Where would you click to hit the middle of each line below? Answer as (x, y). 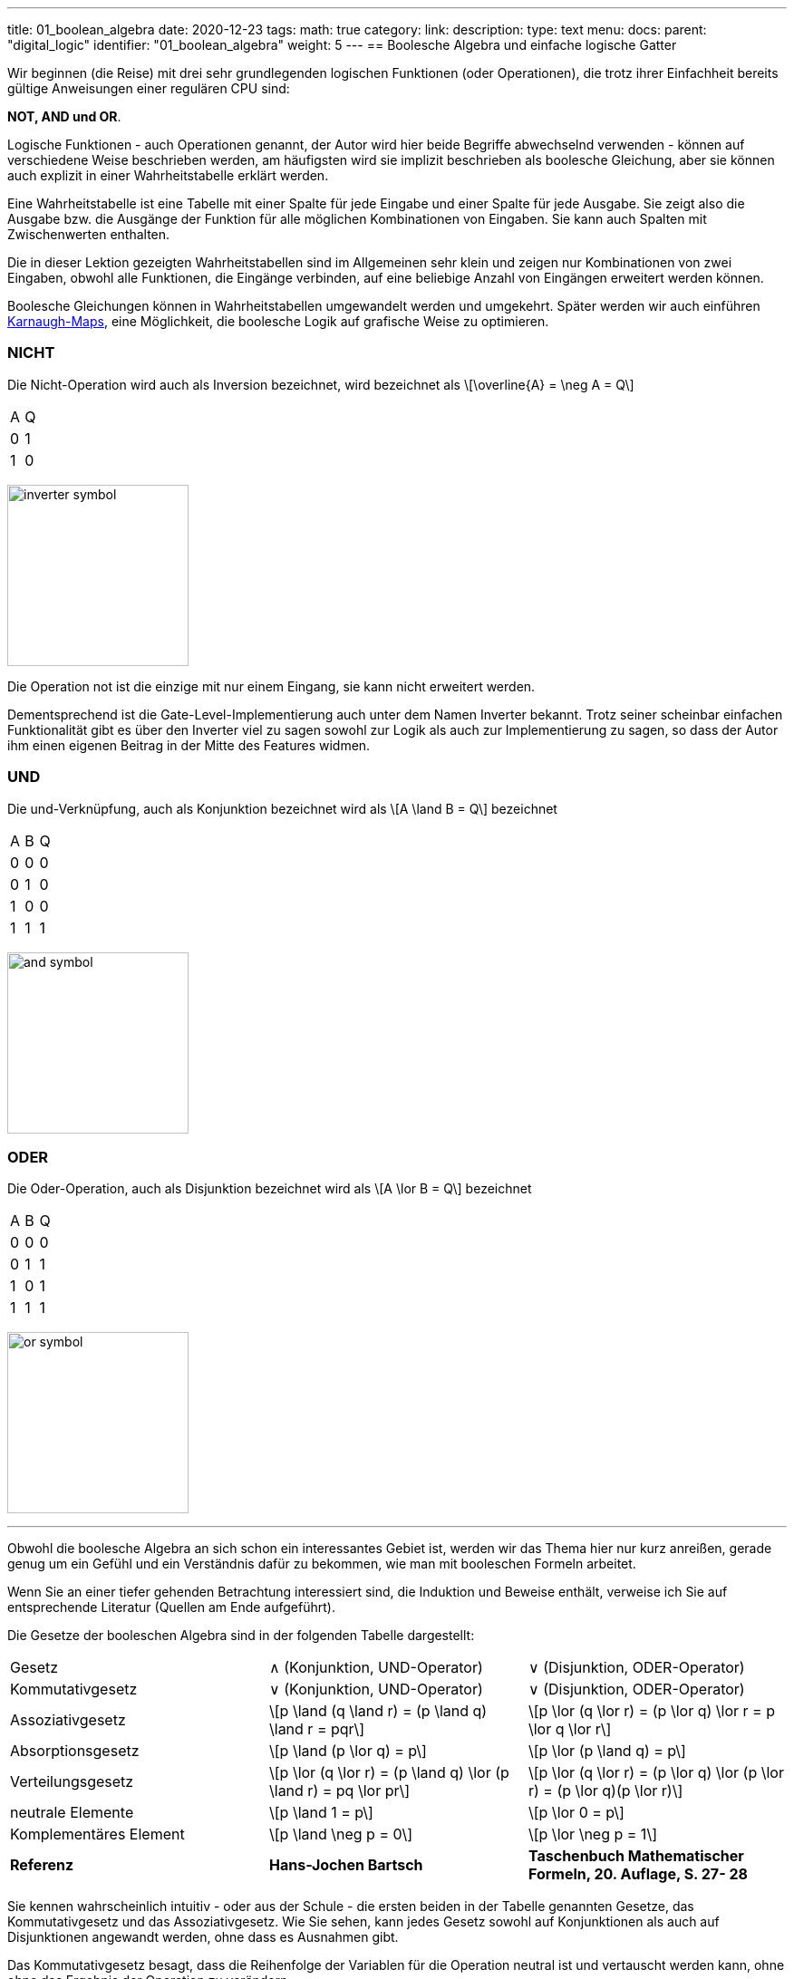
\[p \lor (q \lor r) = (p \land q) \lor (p (389, 1773)
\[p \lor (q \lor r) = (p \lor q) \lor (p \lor (656, 1773)
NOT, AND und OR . (64, 116)
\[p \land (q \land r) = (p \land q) (378, 1711)
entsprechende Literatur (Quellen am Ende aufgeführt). (171, 1607)
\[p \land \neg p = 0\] (341, 1834)
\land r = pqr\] (317, 1729)
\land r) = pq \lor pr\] (339, 1791)
